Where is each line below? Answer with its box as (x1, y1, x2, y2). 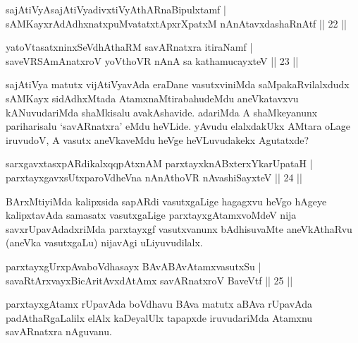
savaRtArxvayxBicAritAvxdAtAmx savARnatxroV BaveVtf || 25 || (6, 272, 293, 287)
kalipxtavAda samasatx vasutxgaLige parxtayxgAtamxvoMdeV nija (6, 207, 297, 222)
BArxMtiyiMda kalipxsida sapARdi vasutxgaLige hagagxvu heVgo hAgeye (6, 193, 327, 208)
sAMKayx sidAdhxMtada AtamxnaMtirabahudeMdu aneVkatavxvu (6, 90, 299, 105)
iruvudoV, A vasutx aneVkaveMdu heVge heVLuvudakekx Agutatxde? (6, 132, 309, 147)
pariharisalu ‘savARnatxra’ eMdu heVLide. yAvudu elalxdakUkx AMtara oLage (6, 119, 351, 133)
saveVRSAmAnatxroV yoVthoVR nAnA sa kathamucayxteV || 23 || (6, 53, 299, 68)
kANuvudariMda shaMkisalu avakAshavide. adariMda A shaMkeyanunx (6, 104, 318, 119)
